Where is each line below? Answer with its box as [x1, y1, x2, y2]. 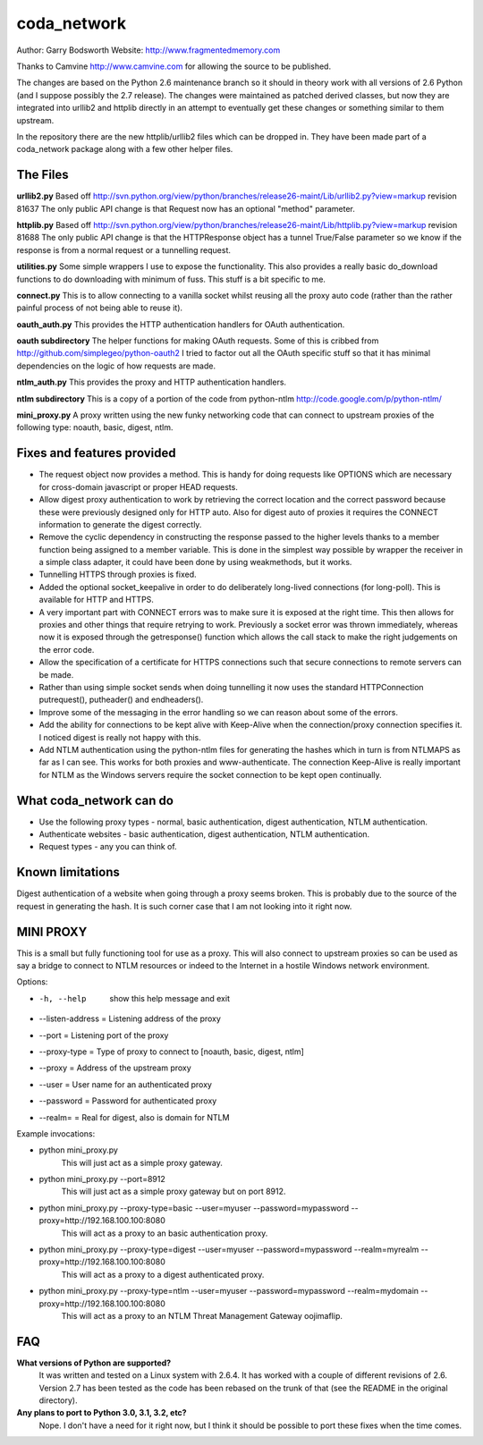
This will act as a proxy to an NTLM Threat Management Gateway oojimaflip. [61, 1310, 343, 1321]
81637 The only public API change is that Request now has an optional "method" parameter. [16, 203, 355, 214]
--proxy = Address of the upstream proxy [38, 1062, 191, 1073]
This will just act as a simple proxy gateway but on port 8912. [61, 1186, 286, 1197]
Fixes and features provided [16, 445, 176, 461]
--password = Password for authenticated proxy [38, 1095, 217, 1106]
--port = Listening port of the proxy [38, 1029, 169, 1041]
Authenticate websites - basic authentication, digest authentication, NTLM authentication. [38, 829, 370, 840]
